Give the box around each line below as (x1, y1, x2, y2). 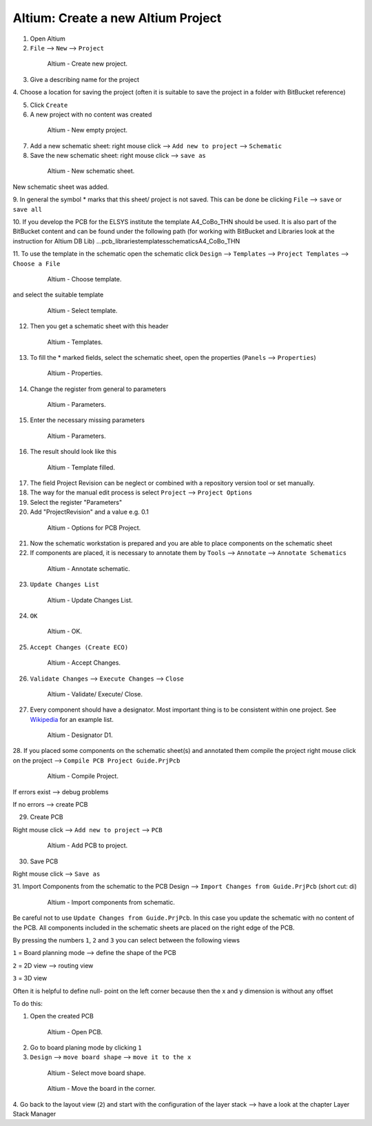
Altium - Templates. (47, 338, 103, 346)
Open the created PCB (30, 1012, 94, 1021)
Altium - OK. (47, 627, 83, 636)
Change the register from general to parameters (30, 385, 167, 393)
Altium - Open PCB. (47, 1027, 103, 1036)
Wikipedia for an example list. (30, 715, 114, 723)
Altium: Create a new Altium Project (12, 10, 222, 26)
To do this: (12, 999, 43, 1007)
